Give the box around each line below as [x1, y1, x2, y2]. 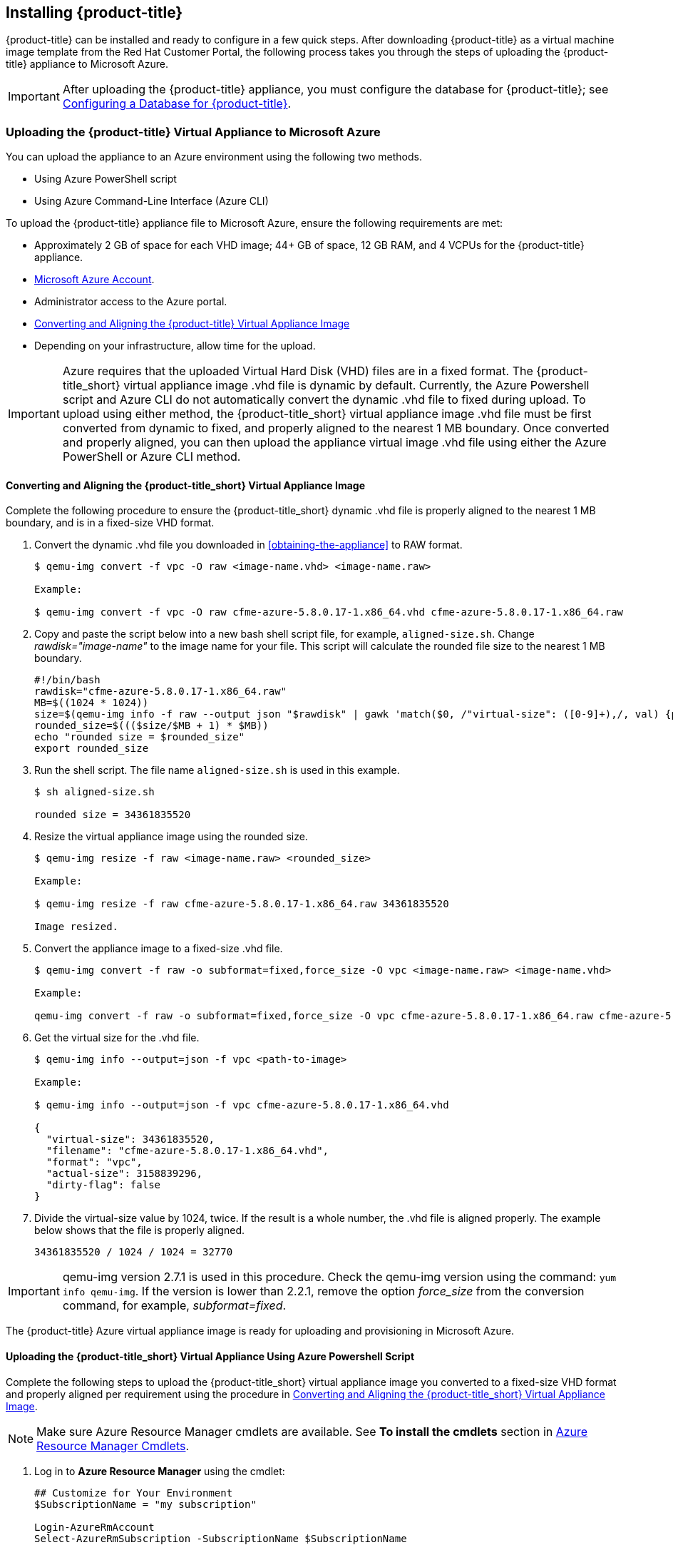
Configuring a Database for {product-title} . [62, 96, 292, 111]
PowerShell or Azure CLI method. [62, 449, 241, 464]
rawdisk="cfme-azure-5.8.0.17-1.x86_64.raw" [34, 685, 287, 698]
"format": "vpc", [46, 1156, 143, 1168]
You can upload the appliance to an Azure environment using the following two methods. [6, 151, 422, 163]
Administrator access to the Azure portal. [34, 295, 227, 308]
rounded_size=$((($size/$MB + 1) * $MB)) [34, 720, 269, 732]
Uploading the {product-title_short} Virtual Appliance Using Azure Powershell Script [6, 1350, 415, 1362]
